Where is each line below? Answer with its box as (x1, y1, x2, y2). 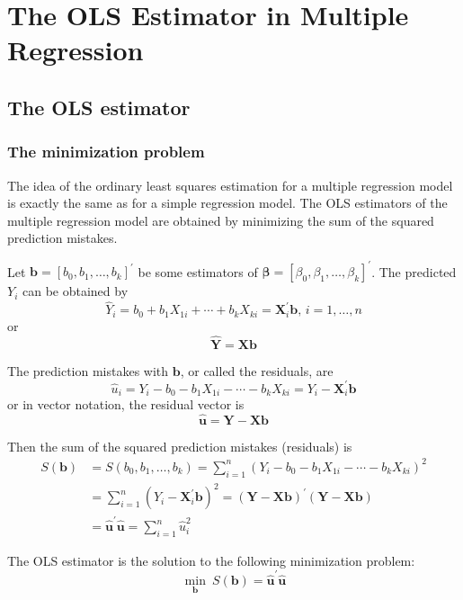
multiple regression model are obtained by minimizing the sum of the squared (7, 210, 434, 229)
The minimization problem (7, 140, 205, 163)
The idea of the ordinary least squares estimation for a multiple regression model (7, 175, 453, 194)
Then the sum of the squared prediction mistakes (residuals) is (7, 436, 352, 455)
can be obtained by (22, 282, 129, 300)
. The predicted (371, 262, 457, 281)
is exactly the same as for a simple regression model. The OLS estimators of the (7, 193, 448, 212)
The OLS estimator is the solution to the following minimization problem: (7, 551, 415, 569)
